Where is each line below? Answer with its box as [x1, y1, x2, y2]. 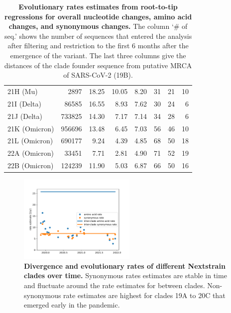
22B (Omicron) [7, 160, 54, 171]
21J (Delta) [7, 110, 42, 121]
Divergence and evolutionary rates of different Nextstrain [24, 260, 226, 271]
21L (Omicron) [7, 135, 53, 146]
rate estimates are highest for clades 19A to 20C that [63, 290, 226, 300]
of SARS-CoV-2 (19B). [63, 70, 133, 80]
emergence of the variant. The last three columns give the [10, 50, 186, 60]
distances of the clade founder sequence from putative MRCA [4, 60, 192, 70]
